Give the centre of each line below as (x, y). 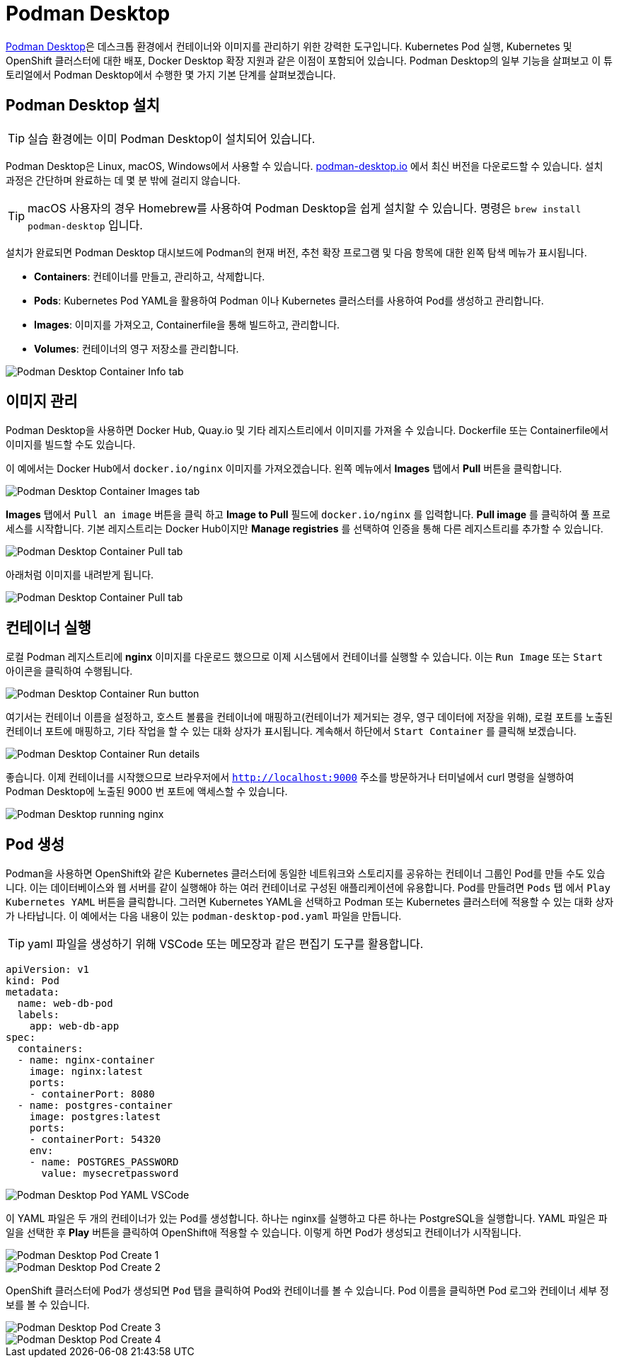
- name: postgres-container (95, 1106)
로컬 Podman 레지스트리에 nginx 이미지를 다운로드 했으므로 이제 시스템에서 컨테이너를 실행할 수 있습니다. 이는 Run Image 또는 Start (305, 657)
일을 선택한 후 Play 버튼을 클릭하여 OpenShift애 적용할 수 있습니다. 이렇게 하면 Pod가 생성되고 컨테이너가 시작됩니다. (264, 1233)
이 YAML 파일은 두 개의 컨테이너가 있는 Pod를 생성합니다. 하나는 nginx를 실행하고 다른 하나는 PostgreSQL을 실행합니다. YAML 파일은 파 (307, 1219)
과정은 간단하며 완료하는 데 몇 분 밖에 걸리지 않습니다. (123, 180)
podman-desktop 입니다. (85, 225)
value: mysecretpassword (110, 1174)
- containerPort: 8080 (92, 1094)
